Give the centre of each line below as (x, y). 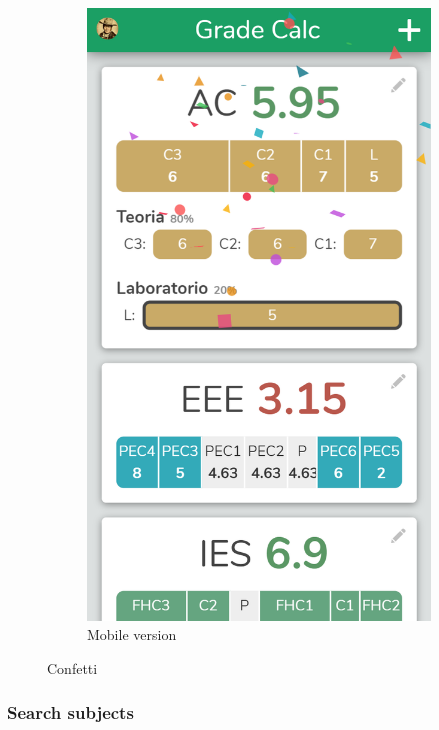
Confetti (72, 667)
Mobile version (132, 634)
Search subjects (70, 712)
